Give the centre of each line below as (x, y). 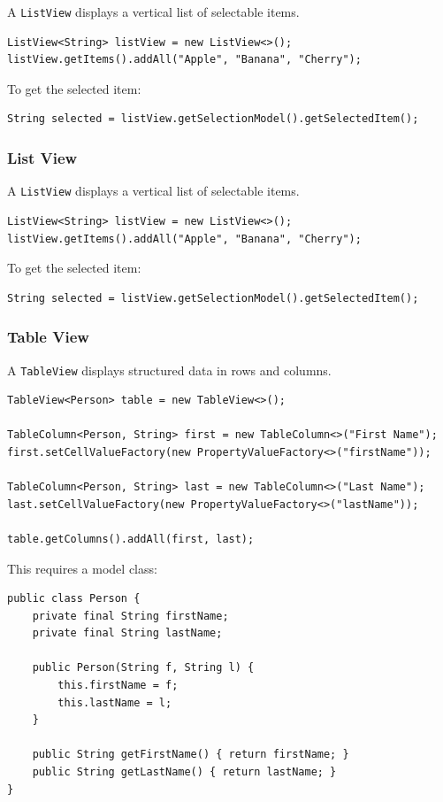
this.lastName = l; (115, 702)
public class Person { (74, 599)
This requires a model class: (82, 568)
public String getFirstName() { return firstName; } (191, 755)
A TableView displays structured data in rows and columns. (169, 370)
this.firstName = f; (118, 686)
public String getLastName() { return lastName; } (184, 772)
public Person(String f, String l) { (143, 668)
